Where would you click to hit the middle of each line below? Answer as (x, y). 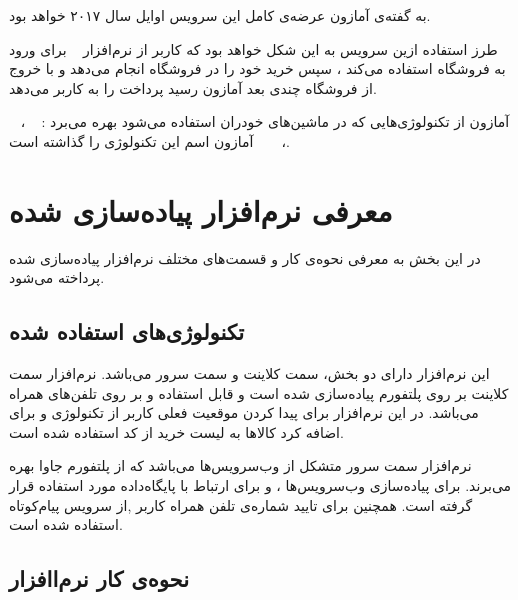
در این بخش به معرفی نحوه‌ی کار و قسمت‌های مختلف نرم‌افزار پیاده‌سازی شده (245, 257)
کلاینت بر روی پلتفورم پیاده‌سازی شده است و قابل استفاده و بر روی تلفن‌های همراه (259, 392)
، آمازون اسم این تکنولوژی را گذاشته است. (149, 140)
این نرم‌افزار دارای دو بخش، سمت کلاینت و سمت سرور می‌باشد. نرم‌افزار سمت (249, 373)
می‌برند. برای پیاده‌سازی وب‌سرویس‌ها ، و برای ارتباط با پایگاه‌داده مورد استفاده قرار (260, 485)
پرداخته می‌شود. (57, 277)
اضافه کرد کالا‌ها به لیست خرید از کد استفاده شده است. (176, 431)
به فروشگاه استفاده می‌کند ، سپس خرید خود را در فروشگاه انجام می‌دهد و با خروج (257, 68)
